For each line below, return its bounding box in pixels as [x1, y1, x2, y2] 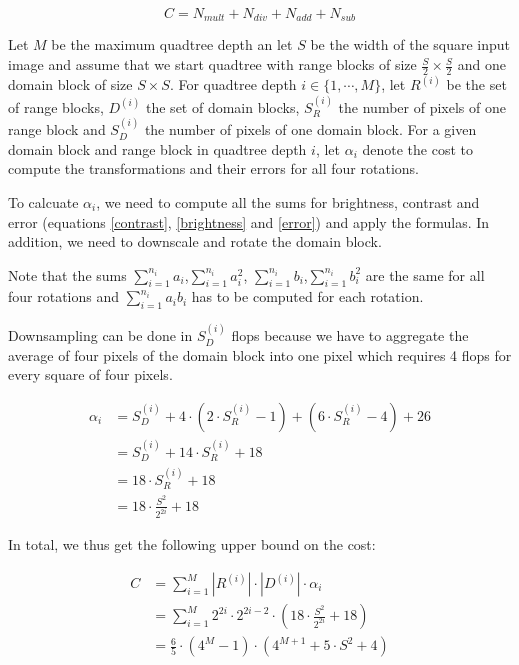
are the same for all [365, 264, 485, 285]
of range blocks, [8, 96, 104, 117]
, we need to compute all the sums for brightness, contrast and [96, 191, 480, 212]
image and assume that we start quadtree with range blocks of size [8, 54, 417, 75]
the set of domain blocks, [146, 96, 300, 117]
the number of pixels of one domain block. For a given [144, 119, 477, 140]
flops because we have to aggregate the [231, 325, 469, 346]
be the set [446, 74, 507, 95]
